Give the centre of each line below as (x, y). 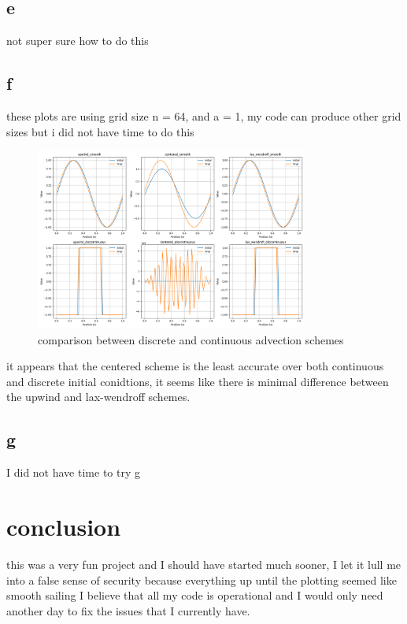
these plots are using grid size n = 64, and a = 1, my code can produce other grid (204, 116)
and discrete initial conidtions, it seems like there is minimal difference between (198, 381)
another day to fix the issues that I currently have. (128, 610)
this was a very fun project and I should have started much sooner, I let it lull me (204, 564)
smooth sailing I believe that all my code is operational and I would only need (195, 595)
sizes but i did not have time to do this (100, 131)
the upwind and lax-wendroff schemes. (98, 397)
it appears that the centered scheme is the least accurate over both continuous (195, 366)
